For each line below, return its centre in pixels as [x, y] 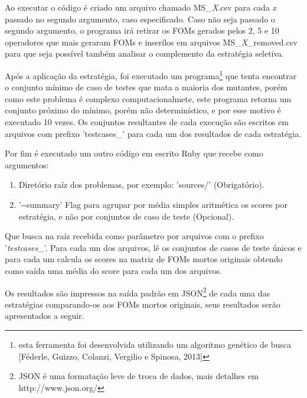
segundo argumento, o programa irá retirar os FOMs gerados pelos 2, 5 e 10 [142, 30]
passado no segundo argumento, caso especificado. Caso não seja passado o [140, 19]
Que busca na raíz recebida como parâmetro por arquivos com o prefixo [134, 236]
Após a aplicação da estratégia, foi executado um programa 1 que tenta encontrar [151, 74]
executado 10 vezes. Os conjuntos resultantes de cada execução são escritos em [147, 122]
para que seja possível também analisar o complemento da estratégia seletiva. [145, 53]
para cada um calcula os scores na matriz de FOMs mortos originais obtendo [144, 259]
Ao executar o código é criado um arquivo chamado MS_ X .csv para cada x [141, 7]
